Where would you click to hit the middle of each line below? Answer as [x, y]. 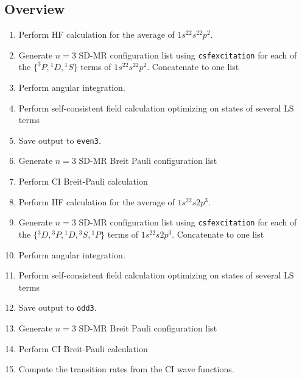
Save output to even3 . [60, 140]
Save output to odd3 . [58, 307]
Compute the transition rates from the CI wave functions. [126, 369]
